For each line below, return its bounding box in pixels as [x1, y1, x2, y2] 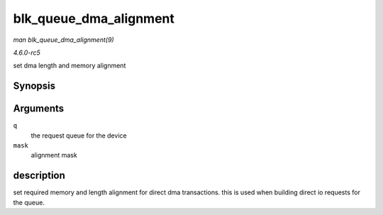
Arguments [13, 103, 65, 115]
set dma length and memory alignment [13, 61, 126, 70]
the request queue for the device [30, 131, 127, 140]
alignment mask [30, 151, 77, 160]
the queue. [13, 198, 45, 206]
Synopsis [13, 80, 56, 92]
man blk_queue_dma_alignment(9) [13, 35, 114, 44]
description [13, 170, 65, 182]
